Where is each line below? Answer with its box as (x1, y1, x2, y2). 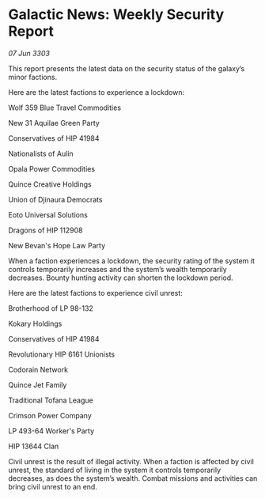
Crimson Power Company (8, 410, 93, 420)
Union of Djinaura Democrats (8, 195, 103, 204)
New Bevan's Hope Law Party (8, 240, 106, 250)
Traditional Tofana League (8, 395, 93, 405)
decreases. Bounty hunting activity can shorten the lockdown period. (8, 273, 233, 282)
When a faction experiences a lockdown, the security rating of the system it (8, 255, 255, 266)
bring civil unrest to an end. (8, 482, 97, 491)
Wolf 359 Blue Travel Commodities (8, 103, 121, 112)
